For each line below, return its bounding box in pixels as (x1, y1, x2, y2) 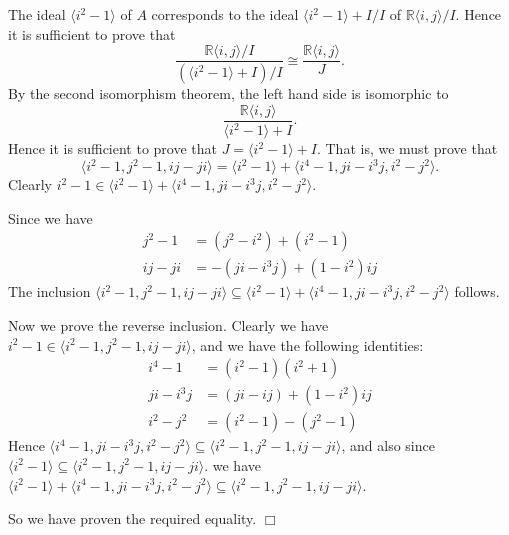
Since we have (8, 207, 93, 228)
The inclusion (8, 281, 91, 302)
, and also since (341, 435, 435, 456)
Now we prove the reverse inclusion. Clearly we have (8, 315, 329, 336)
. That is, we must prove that (316, 138, 498, 159)
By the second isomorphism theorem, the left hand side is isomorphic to (8, 83, 449, 104)
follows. (454, 281, 500, 302)
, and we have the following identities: (191, 334, 424, 355)
